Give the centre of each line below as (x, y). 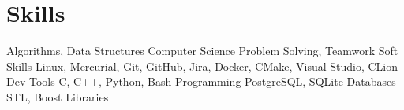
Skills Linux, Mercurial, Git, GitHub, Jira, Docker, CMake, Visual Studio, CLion (202, 66)
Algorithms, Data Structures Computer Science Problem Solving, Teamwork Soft (202, 51)
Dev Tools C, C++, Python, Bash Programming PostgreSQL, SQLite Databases (201, 81)
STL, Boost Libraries (58, 96)
